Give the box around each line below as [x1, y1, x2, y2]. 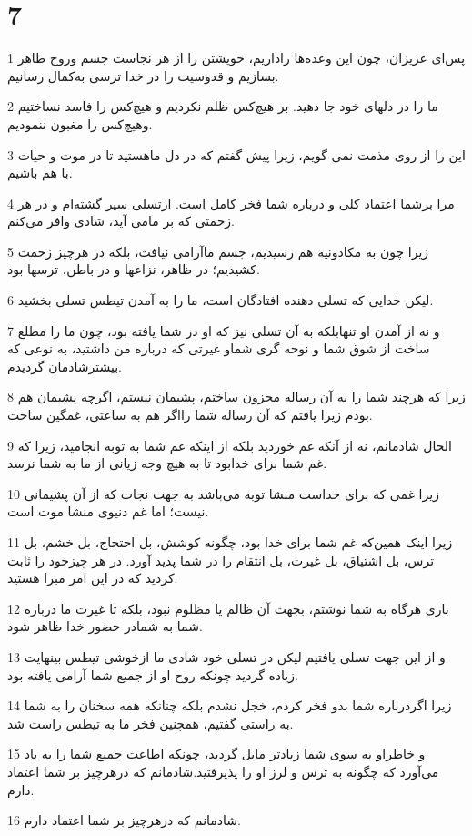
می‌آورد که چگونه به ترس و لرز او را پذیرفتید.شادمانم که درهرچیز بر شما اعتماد [7, 761, 439, 780]
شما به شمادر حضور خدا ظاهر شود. [7, 617, 203, 636]
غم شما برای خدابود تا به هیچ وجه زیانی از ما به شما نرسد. [7, 454, 327, 473]
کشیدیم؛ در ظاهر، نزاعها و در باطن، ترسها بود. [7, 260, 260, 279]
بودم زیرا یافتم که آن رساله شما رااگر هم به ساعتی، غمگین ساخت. [7, 405, 373, 424]
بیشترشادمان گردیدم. [7, 356, 122, 375]
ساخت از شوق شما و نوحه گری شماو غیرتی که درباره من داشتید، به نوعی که [7, 339, 430, 358]
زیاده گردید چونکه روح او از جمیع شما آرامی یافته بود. [7, 665, 298, 684]
